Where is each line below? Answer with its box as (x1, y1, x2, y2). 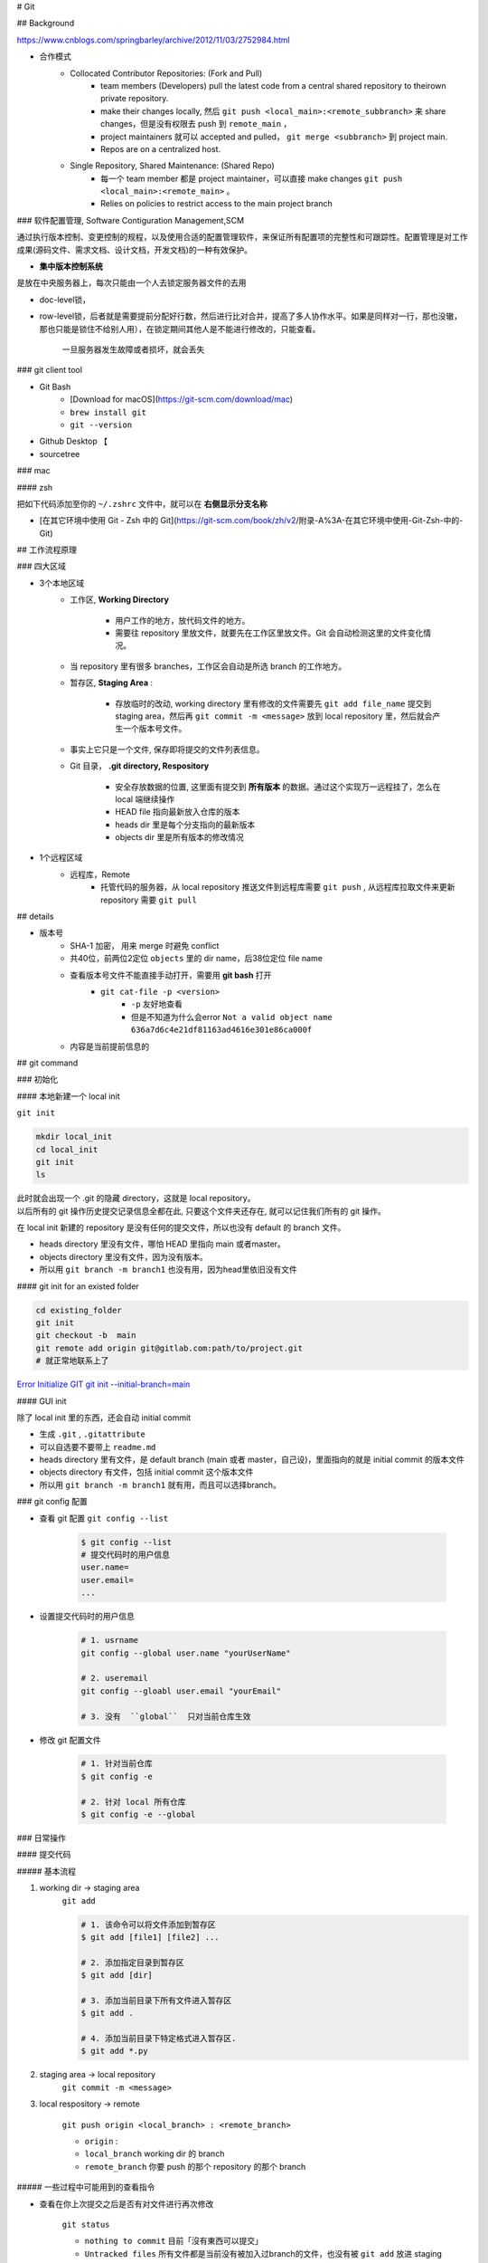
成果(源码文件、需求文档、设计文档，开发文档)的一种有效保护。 (16, 244, 253, 255)
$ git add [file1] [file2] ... (80, 1932, 221, 1942)
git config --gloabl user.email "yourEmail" (80, 1685, 282, 1696)
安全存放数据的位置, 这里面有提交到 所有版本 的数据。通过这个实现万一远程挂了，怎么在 (115, 781, 441, 792)
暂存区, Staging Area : (70, 677, 154, 688)
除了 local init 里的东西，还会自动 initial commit (16, 1412, 192, 1423)
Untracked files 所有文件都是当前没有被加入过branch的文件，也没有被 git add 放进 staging (84, 2248, 443, 2258)
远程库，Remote (70, 869, 131, 880)
